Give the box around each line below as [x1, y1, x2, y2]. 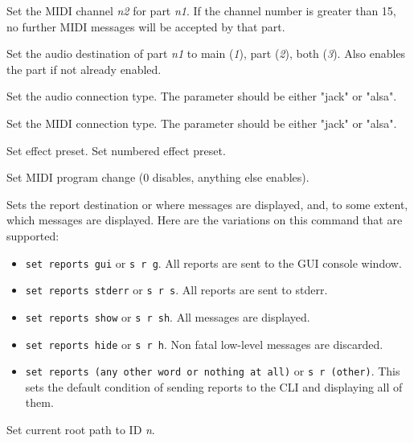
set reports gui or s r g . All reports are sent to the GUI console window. [25, 254, 402, 271]
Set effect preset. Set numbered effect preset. [6, 142, 226, 158]
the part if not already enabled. [6, 60, 162, 77]
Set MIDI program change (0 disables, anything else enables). [6, 169, 309, 186]
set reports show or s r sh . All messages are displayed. [25, 308, 310, 325]
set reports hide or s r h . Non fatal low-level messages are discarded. [25, 335, 383, 352]
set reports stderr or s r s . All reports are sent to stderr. [25, 281, 328, 298]
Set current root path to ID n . [6, 421, 155, 437]
